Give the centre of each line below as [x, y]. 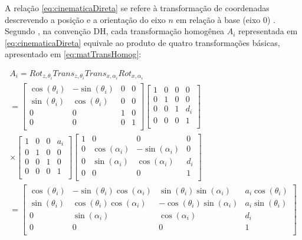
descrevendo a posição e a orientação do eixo [85, 19]
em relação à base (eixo [218, 19]
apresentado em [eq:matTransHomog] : [73, 54]
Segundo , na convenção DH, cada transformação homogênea [115, 31]
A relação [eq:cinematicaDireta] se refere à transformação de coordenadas [137, 8]
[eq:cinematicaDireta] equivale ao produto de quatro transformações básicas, [142, 42]
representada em [268, 31]
